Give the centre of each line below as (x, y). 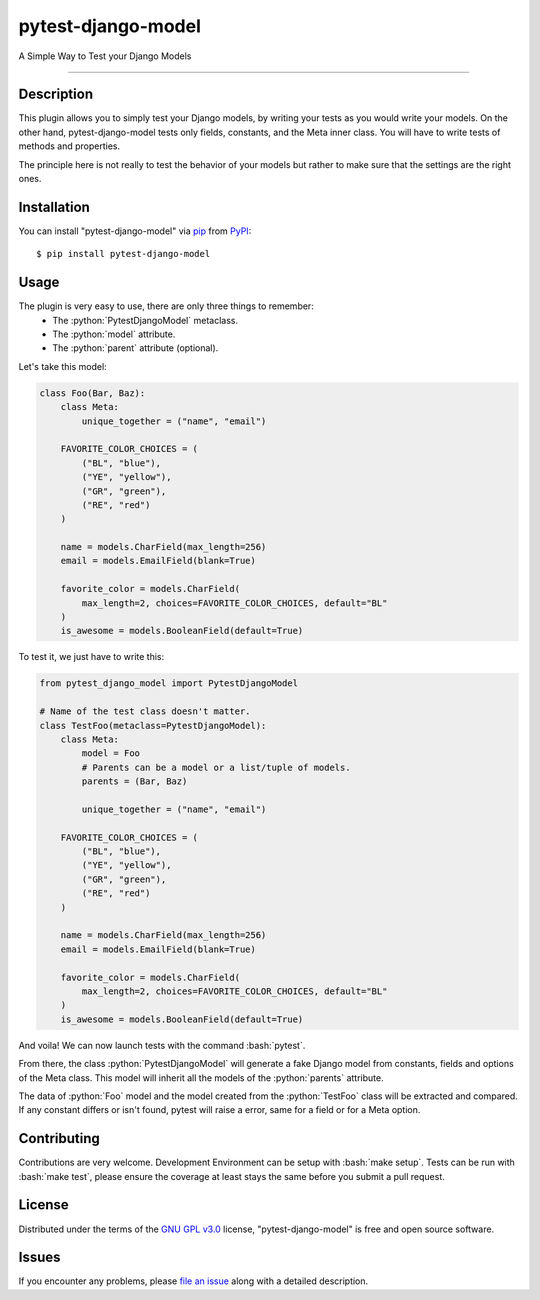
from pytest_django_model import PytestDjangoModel (169, 683)
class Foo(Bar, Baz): (92, 393)
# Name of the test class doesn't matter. (145, 711)
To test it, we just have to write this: (91, 657)
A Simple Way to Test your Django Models (105, 56)
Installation (54, 206)
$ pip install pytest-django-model (123, 254)
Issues (39, 1257)
